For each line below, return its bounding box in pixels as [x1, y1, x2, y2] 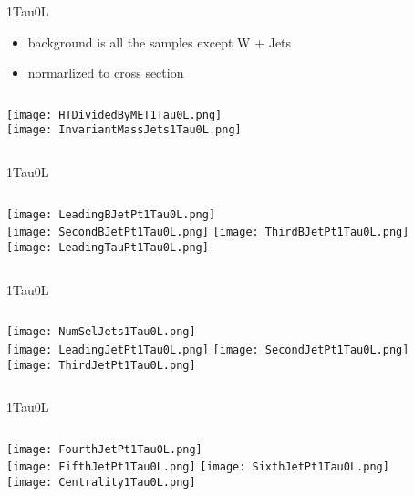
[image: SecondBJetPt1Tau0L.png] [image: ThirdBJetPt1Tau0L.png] [6, 226, 409, 239]
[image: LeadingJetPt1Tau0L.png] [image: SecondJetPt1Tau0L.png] [6, 343, 409, 356]
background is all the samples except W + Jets [27, 32, 292, 51]
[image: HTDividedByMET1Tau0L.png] [6, 108, 223, 121]
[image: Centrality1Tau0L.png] [6, 476, 196, 490]
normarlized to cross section [27, 63, 184, 82]
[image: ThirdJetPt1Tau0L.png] [6, 358, 196, 372]
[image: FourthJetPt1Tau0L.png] [6, 442, 202, 456]
